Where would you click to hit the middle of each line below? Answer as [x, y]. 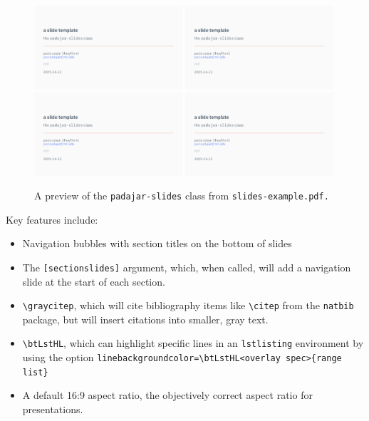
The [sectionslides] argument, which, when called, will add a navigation [187, 267]
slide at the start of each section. [94, 281]
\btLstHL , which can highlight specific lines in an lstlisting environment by [193, 343]
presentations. [53, 409]
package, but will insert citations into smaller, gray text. [145, 319]
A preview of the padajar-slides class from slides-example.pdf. [182, 196]
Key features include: [52, 219]
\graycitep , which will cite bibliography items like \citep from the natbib [188, 305]
